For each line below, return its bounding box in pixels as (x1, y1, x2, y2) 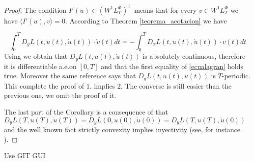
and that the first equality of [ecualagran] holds (101, 61, 243, 71)
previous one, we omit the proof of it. (4, 90, 116, 100)
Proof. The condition (4, 4, 67, 15)
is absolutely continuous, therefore (142, 51, 246, 61)
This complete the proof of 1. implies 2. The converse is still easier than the (4, 80, 232, 91)
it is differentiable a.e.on (4, 61, 77, 71)
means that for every (134, 4, 197, 15)
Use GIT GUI (4, 150, 46, 161)
